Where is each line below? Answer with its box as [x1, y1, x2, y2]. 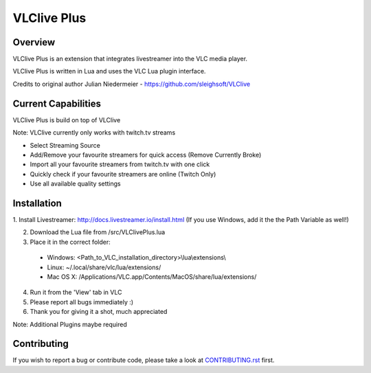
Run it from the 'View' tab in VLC [30, 289, 122, 297]
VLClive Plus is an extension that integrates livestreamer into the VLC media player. [12, 55, 247, 63]
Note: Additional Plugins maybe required [12, 320, 127, 328]
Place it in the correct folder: [30, 238, 111, 246]
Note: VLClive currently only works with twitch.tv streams [12, 128, 176, 137]
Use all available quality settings [30, 179, 122, 188]
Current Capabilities [12, 98, 101, 109]
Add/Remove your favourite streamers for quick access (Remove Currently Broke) [30, 150, 262, 159]
